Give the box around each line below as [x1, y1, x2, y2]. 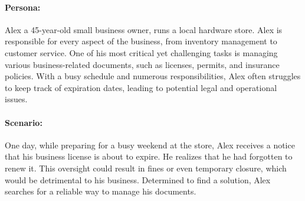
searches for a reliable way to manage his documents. [5, 185, 196, 197]
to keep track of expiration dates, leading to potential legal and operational [5, 81, 277, 93]
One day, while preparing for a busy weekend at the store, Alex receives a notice [5, 138, 295, 151]
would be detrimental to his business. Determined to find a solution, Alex [5, 173, 271, 186]
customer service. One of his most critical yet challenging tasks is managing [5, 46, 278, 59]
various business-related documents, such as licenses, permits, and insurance [5, 58, 280, 70]
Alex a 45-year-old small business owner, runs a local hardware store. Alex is [5, 23, 283, 35]
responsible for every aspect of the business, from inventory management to [5, 35, 277, 47]
